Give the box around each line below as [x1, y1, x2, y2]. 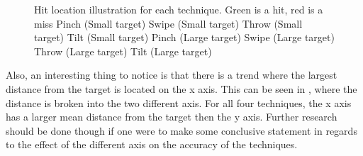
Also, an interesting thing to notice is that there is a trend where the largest [6, 67, 337, 82]
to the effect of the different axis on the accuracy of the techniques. [6, 137, 298, 152]
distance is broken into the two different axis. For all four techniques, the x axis [6, 95, 352, 110]
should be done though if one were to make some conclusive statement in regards [6, 123, 357, 138]
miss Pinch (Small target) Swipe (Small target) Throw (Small [34, 16, 303, 30]
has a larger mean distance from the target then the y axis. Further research [6, 109, 337, 124]
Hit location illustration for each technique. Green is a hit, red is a [34, 2, 323, 16]
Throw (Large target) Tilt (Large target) [34, 43, 212, 58]
